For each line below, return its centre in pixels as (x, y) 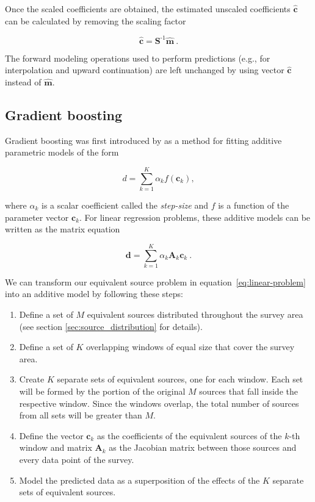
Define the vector (51, 435)
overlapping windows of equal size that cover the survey (190, 347)
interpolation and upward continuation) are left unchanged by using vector (145, 70)
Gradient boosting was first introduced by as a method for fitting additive (143, 140)
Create (32, 379)
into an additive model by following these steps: (94, 294)
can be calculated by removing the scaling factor (96, 20)
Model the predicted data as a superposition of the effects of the (139, 480)
